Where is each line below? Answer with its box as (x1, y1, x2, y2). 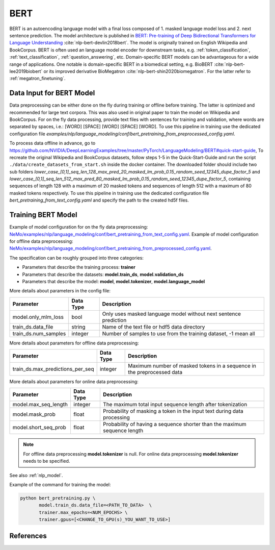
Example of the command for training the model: (9, 482, 111, 488)
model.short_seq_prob (12, 424, 66, 431)
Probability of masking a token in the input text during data (102, 408, 244, 415)
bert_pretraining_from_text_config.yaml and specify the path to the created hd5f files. (9, 197, 189, 204)
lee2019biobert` (9, 68, 43, 74)
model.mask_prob (12, 411, 56, 418)
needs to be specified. (23, 458, 70, 464)
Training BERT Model (9, 211, 77, 219)
